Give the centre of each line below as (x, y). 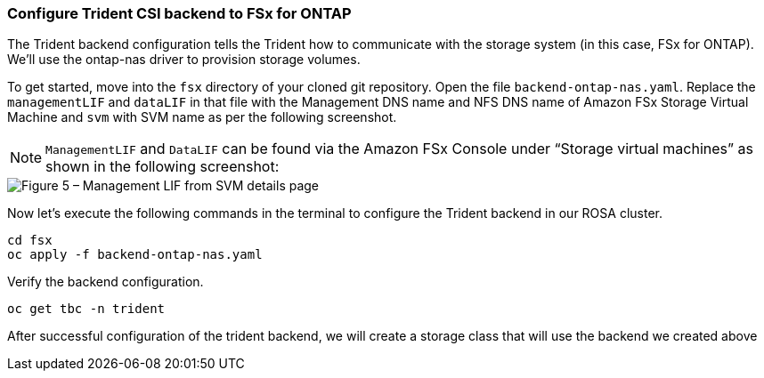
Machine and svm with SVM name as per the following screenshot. (202, 117)
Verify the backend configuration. (106, 282)
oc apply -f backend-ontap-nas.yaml (135, 255)
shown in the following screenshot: (163, 167)
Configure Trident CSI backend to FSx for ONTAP (179, 13)
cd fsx (30, 241)
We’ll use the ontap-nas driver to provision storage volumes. (184, 60)
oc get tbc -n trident (86, 309)
